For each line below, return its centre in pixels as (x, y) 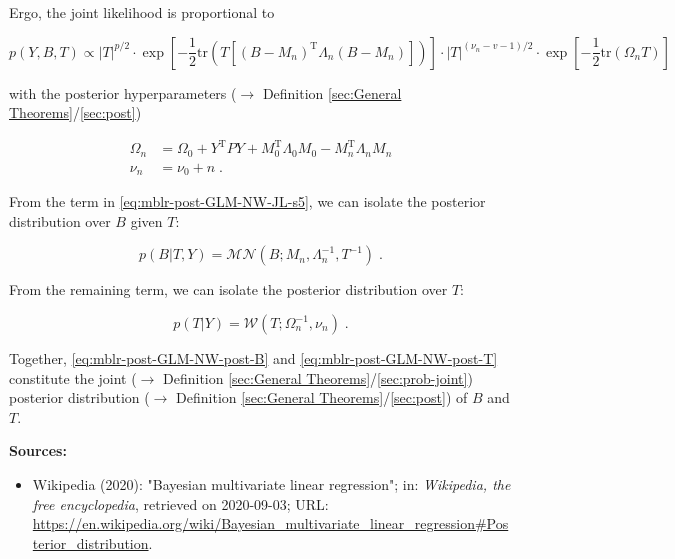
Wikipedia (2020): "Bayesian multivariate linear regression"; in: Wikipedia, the (271, 484)
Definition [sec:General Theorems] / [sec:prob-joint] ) (318, 377)
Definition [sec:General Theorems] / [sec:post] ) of (322, 397)
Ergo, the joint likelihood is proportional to (142, 12)
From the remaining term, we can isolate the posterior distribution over (228, 289)
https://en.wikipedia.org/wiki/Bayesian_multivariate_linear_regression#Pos (270, 523)
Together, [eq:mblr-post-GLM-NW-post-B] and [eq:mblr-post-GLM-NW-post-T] (253, 358)
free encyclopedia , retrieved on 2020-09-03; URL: (180, 503)
